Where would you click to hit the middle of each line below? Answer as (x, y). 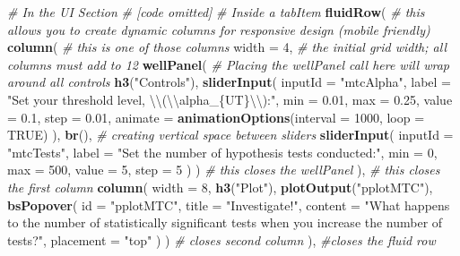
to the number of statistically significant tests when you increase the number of (225, 222)
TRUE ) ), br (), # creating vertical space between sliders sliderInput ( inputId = (230, 135)
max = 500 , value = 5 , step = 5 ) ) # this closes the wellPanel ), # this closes (224, 170)
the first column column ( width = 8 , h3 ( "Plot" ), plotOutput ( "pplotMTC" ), (220, 187)
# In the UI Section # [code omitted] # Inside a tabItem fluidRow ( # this (216, 12)
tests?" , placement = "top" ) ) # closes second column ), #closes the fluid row (221, 239)
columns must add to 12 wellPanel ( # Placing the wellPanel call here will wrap (229, 64)
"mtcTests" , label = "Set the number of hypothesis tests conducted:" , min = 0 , (222, 152)
